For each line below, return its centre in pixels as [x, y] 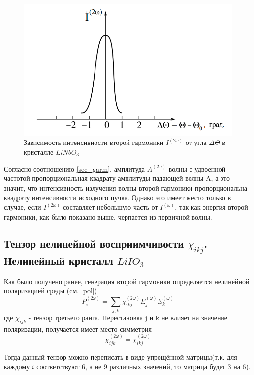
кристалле [39, 152]
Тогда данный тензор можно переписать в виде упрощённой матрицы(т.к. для [121, 357]
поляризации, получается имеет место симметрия [78, 329]
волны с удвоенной [197, 168]
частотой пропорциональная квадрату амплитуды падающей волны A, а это [117, 178]
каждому [17, 366]
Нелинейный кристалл [59, 260]
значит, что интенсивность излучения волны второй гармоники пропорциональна [126, 187]
